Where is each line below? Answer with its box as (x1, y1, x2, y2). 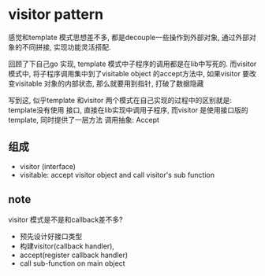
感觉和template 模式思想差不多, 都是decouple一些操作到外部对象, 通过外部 (8, 32, 250, 42)
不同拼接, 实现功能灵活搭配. (21, 42, 112, 52)
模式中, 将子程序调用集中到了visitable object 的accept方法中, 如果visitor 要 (8, 68, 250, 78)
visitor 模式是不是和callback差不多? (8, 215, 124, 224)
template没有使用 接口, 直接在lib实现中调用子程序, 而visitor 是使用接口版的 (8, 105, 248, 115)
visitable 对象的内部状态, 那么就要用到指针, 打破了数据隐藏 (14, 79, 204, 88)
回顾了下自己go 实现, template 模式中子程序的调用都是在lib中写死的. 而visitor (8, 59, 257, 68)
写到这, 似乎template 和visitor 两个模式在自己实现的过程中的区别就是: (8, 95, 233, 105)
